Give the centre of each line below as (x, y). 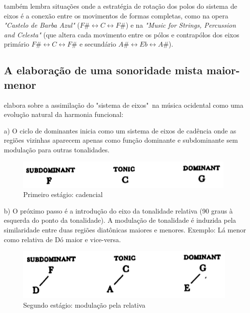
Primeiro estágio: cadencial (63, 194)
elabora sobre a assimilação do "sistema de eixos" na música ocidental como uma (124, 105)
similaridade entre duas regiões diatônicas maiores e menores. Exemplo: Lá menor (125, 229)
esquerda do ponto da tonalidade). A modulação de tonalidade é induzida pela (120, 220)
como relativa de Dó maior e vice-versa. (62, 239)
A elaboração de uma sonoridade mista (103, 70)
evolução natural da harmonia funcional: (64, 114)
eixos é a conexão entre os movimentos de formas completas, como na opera (116, 15)
